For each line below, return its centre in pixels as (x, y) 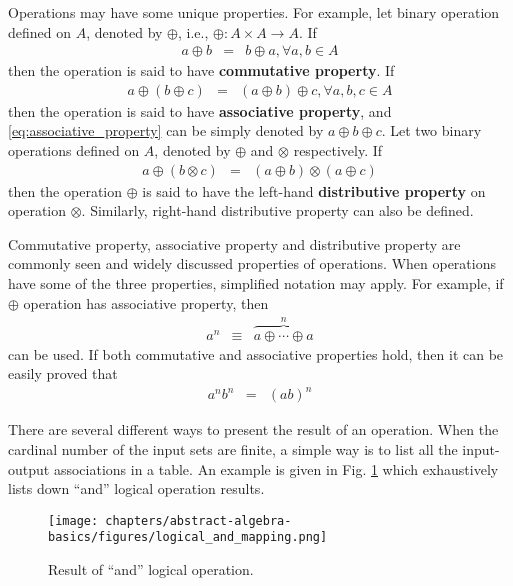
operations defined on (74, 150)
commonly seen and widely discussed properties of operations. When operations (252, 263)
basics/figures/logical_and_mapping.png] (188, 537)
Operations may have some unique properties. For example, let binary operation (254, 12)
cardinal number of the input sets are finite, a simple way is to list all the (233, 449)
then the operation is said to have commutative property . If (201, 70)
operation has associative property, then (146, 302)
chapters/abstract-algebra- (198, 520)
